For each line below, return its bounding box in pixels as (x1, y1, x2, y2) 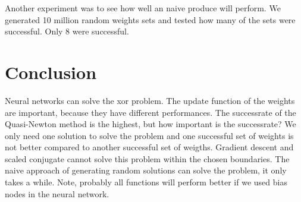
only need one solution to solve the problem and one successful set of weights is (5, 129, 294, 141)
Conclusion (5, 59, 97, 84)
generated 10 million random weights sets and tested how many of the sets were (5, 13, 296, 26)
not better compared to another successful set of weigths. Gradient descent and (5, 141, 294, 153)
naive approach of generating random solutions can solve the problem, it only (5, 164, 287, 176)
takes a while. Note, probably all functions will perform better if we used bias (5, 176, 287, 188)
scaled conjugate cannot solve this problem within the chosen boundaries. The (5, 152, 290, 165)
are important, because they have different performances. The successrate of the (5, 106, 296, 118)
